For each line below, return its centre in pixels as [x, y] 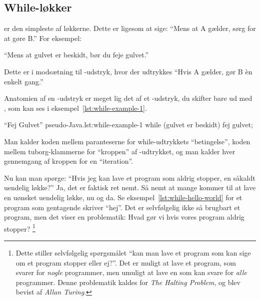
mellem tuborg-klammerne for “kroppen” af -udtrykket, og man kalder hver [120, 151]
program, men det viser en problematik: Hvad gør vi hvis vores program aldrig [124, 217]
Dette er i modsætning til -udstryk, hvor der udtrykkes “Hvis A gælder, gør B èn [128, 71]
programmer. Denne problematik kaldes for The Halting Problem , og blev [128, 282]
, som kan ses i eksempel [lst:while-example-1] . [75, 108]
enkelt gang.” [24, 81]
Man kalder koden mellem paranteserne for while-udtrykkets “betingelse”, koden [127, 141]
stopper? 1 [20, 228]
